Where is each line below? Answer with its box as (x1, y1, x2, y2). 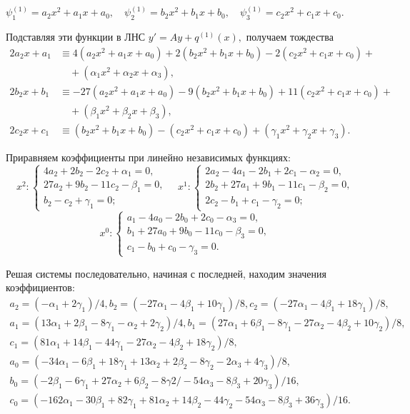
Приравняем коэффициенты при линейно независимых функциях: (6, 149, 291, 164)
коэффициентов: (6, 280, 75, 295)
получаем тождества (246, 29, 334, 44)
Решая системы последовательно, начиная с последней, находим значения (6, 266, 326, 281)
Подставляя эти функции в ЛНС (6, 29, 146, 44)
